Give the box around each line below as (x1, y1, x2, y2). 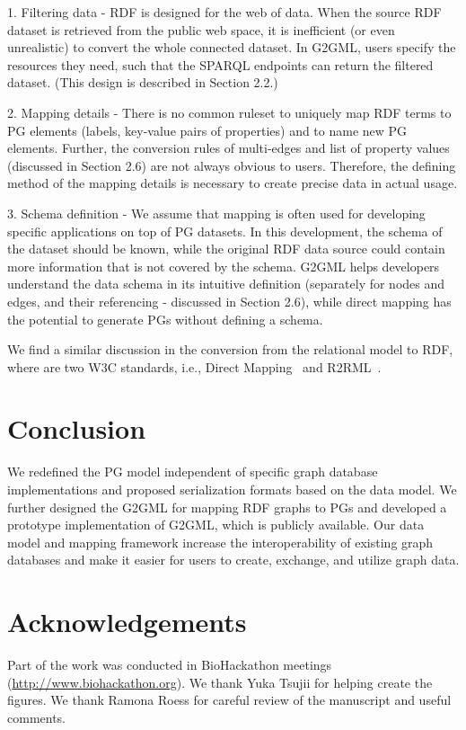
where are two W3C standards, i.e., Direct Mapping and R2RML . (7, 357, 382, 376)
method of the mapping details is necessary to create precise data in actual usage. (7, 174, 458, 192)
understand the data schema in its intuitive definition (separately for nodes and (7, 274, 445, 293)
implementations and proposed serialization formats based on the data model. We (7, 480, 457, 498)
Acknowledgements (7, 603, 247, 640)
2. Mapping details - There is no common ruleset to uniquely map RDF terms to (7, 102, 452, 121)
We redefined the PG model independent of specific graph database (7, 462, 378, 481)
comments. (7, 708, 66, 726)
